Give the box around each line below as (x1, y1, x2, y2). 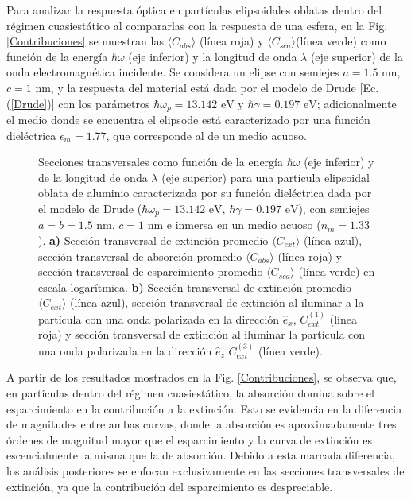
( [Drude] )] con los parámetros (6, 95, 150, 111)
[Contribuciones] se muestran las (6, 33, 164, 49)
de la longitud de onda (38, 169, 148, 185)
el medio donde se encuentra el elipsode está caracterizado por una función (6, 111, 370, 128)
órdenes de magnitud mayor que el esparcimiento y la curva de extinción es (6, 431, 373, 448)
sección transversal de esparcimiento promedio (38, 263, 263, 280)
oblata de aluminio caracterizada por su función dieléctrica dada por (38, 184, 372, 201)
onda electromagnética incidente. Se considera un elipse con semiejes (6, 64, 339, 80)
